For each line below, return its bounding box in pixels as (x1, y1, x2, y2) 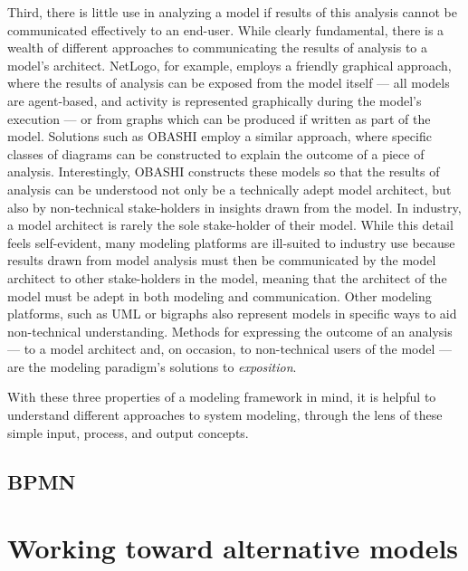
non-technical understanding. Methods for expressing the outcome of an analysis (7, 321, 453, 340)
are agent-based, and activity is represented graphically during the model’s (7, 90, 422, 109)
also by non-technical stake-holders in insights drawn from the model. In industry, (7, 197, 462, 216)
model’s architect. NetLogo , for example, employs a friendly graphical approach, (7, 55, 452, 74)
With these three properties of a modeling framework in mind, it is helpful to (7, 387, 436, 406)
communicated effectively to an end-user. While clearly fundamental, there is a (7, 20, 444, 39)
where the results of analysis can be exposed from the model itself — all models (7, 73, 450, 92)
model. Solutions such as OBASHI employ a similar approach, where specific (7, 127, 432, 146)
